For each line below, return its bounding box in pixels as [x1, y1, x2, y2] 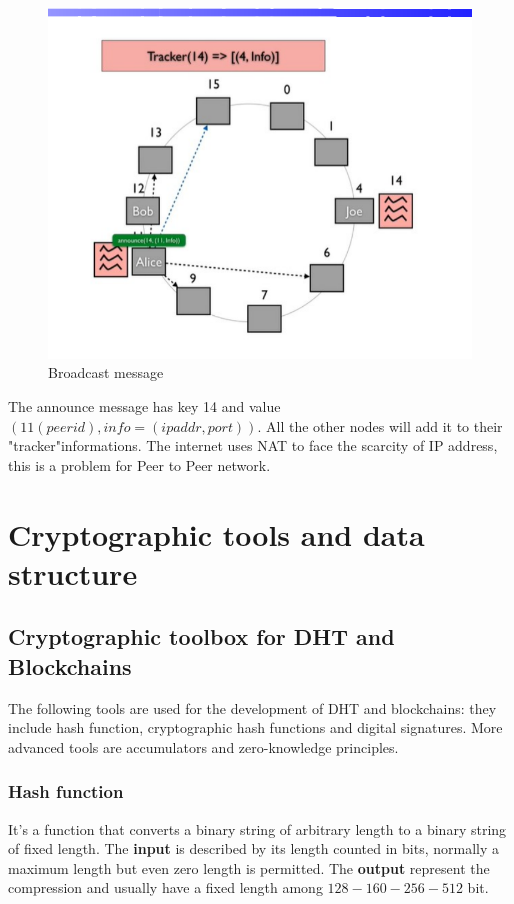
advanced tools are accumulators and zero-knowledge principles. [8, 736, 399, 757]
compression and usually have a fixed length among [8, 877, 323, 898]
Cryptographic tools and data [8, 513, 425, 554]
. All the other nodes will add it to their [257, 415, 503, 436]
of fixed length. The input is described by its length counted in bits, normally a [8, 838, 500, 859]
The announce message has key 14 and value [8, 396, 281, 417]
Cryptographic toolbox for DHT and [8, 621, 395, 652]
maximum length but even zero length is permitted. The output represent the [8, 857, 490, 878]
